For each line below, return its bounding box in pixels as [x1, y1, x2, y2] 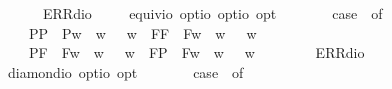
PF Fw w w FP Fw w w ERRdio [28, 42, 365, 63]
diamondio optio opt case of [7, 61, 244, 82]
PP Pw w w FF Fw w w [28, 22, 257, 43]
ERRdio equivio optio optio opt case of [42, 3, 383, 23]
